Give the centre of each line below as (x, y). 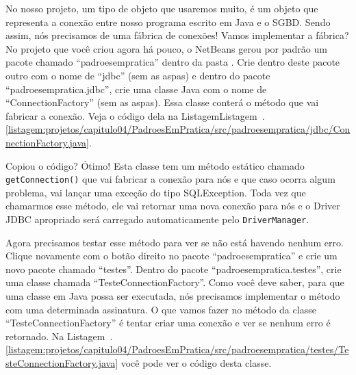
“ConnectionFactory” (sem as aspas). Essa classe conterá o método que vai (162, 102)
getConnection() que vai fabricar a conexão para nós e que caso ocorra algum (170, 179)
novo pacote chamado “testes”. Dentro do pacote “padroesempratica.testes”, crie (174, 269)
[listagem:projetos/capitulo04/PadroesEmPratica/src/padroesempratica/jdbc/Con (178, 129)
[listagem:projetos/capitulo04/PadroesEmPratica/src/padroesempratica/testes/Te (177, 349)
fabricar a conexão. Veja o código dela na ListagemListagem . (135, 115)
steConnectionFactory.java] (62, 362)
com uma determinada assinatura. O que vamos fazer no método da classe (161, 309)
